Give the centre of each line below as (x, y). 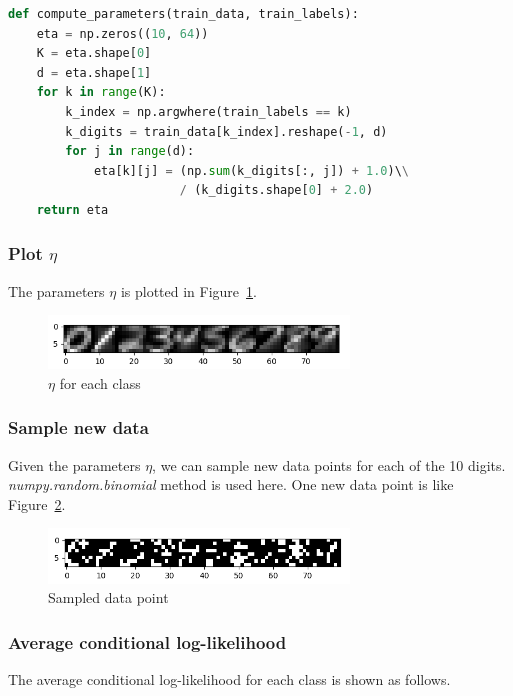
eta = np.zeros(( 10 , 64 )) (122, 33)
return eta (72, 209)
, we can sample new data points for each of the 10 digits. (329, 464)
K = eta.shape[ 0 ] (94, 53)
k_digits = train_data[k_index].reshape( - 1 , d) (226, 131)
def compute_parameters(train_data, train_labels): (183, 14)
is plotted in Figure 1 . (188, 290)
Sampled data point (108, 597)
